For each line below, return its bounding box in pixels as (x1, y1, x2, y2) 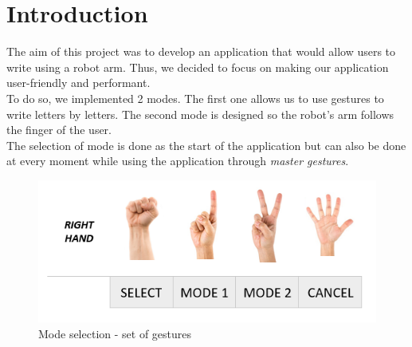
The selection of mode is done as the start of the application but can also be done (6, 136, 406, 153)
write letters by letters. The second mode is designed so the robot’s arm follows (6, 105, 394, 122)
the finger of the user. (6, 121, 112, 138)
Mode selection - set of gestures (38, 325, 192, 341)
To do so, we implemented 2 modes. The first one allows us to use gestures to (6, 89, 384, 106)
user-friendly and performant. (6, 74, 151, 91)
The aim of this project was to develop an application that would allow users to (6, 43, 396, 60)
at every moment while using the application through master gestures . (6, 152, 349, 169)
